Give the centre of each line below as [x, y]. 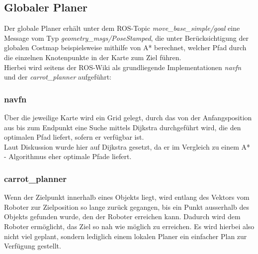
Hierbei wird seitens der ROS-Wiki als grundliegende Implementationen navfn [123, 67]
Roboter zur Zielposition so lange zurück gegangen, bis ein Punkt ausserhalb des [127, 207]
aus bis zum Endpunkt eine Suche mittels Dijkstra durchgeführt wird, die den [123, 127]
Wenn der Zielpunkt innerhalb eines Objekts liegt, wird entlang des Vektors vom [127, 197]
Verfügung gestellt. [33, 246]
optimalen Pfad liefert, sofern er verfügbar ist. [74, 137]
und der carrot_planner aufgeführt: [58, 77]
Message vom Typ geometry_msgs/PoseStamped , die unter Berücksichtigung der [126, 38]
